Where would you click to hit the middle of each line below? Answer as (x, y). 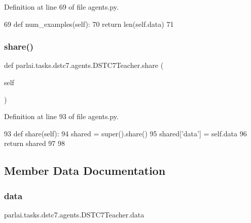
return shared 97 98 (34, 143)
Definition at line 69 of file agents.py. (61, 7)
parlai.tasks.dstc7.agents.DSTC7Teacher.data (74, 214)
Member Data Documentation (85, 171)
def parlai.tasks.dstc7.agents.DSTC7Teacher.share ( (84, 65)
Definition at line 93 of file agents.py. (61, 116)
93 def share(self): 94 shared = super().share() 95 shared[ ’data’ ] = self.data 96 (126, 133)
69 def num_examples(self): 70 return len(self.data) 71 (89, 24)
